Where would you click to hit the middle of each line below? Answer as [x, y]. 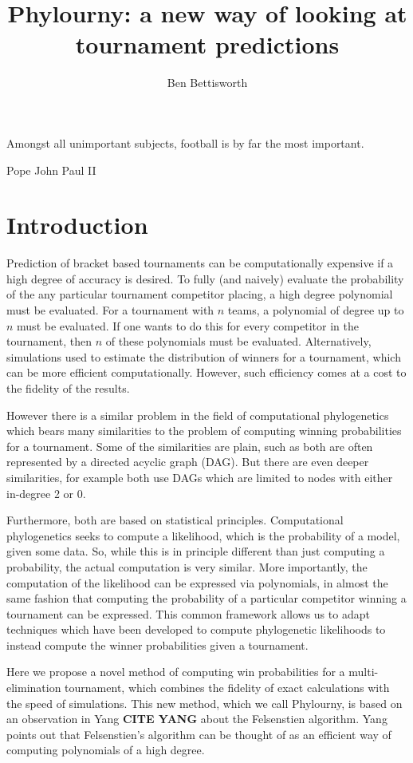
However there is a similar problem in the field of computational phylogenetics [198, 415]
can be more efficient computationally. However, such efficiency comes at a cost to [206, 372]
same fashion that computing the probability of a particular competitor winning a [206, 598]
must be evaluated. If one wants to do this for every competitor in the [188, 325]
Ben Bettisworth [207, 83]
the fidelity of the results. [68, 387]
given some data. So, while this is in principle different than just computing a [196, 551]
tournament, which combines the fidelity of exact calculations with [227, 688]
